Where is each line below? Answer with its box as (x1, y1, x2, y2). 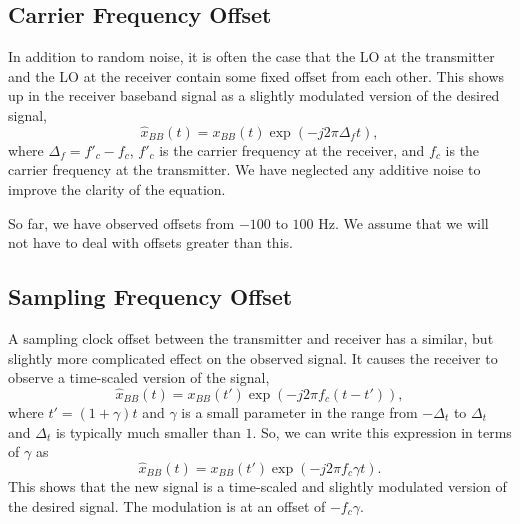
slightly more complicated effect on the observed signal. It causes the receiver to (8, 347, 498, 368)
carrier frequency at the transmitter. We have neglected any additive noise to (8, 159, 481, 180)
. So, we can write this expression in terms (252, 421, 512, 442)
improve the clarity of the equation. (8, 178, 226, 199)
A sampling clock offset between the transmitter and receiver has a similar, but (8, 327, 494, 348)
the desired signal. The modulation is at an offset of (8, 495, 326, 516)
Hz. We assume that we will (318, 212, 489, 233)
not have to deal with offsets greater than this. (8, 232, 293, 253)
